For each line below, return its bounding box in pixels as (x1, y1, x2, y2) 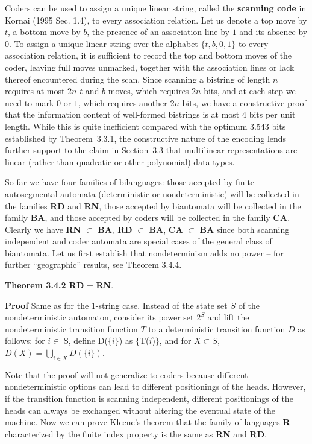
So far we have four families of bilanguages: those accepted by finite (5, 176, 255, 188)
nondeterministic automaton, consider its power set (5, 311, 194, 323)
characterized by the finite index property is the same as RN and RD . (5, 427, 267, 440)
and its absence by (239, 25, 308, 38)
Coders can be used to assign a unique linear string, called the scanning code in (5, 2, 307, 14)
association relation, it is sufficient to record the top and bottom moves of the (5, 49, 292, 62)
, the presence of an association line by (87, 25, 229, 38)
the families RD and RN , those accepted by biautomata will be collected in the (5, 199, 301, 212)
